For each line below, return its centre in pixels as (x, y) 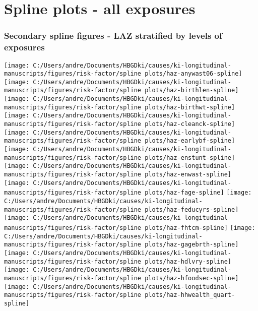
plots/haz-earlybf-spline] (190, 141)
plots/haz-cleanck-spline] (190, 124)
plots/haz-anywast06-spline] (193, 74)
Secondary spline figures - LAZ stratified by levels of (113, 36)
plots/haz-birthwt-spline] (190, 107)
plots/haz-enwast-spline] (188, 175)
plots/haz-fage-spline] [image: (198, 193)
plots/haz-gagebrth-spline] (192, 245)
